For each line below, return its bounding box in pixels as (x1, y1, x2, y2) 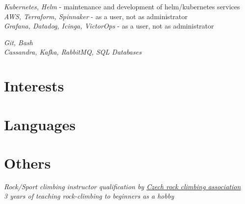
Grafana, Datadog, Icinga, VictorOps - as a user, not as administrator (4, 21, 214, 31)
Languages (4, 114, 76, 134)
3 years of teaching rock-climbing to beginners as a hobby (4, 191, 174, 201)
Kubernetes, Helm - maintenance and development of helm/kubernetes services (4, 1, 240, 11)
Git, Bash (4, 37, 33, 47)
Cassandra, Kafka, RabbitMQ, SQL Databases (4, 47, 142, 57)
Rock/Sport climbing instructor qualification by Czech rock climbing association (4, 181, 241, 191)
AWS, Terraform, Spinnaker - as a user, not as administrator (4, 11, 188, 21)
